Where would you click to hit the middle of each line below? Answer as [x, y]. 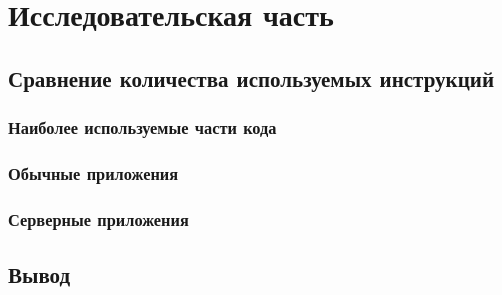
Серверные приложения [98, 218]
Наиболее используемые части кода [142, 127]
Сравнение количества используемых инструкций [251, 77]
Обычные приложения [93, 172]
